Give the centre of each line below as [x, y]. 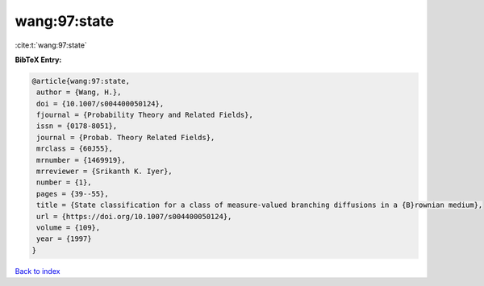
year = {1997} [64, 239]
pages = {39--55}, [73, 194]
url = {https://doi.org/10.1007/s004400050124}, [134, 216]
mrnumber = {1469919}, [81, 160]
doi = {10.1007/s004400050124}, [100, 104]
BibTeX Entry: [38, 60]
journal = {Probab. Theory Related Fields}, [126, 137]
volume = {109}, [69, 228]
